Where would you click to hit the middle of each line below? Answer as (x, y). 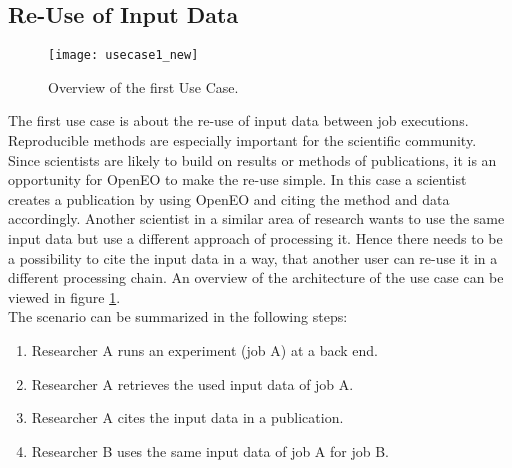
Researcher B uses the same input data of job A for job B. (210, 450)
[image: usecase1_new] (123, 55)
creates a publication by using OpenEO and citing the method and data (229, 198)
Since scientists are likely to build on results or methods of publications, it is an (252, 159)
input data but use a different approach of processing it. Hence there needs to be (255, 238)
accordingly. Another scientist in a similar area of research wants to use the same (256, 218)
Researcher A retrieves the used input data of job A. (192, 383)
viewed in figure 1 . (64, 296)
